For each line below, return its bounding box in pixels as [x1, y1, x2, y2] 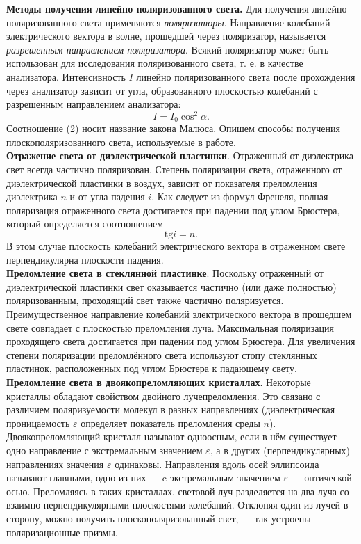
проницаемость [6, 415, 70, 430]
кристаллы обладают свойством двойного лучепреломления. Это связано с [6, 388, 321, 403]
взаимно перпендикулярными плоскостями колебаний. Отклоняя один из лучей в [6, 497, 349, 512]
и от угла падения [69, 189, 145, 204]
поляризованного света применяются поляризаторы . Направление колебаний [6, 15, 330, 29]
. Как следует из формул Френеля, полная [151, 189, 328, 204]
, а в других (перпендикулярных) [210, 442, 350, 457]
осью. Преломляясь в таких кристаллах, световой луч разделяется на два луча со [6, 483, 349, 498]
